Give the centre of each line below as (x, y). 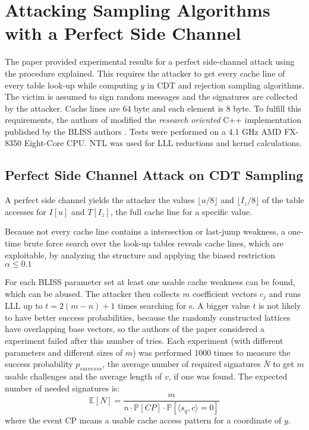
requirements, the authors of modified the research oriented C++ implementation (153, 120)
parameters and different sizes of (64, 352)
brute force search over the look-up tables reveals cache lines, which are (154, 243)
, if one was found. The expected (228, 376)
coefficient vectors (225, 293)
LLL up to (24, 306)
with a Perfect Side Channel (123, 33)
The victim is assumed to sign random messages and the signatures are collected (151, 97)
